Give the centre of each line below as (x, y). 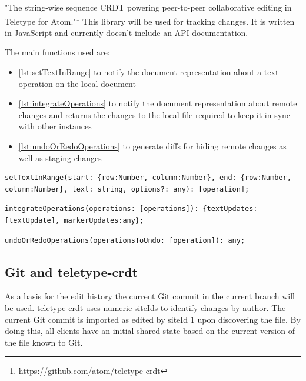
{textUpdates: (230, 209)
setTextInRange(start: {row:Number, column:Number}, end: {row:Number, (148, 178)
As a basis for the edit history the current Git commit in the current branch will (150, 296)
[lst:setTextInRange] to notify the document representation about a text (149, 72)
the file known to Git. (44, 342)
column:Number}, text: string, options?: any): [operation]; (127, 189)
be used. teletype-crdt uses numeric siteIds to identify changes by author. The (145, 307)
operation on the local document (77, 83)
